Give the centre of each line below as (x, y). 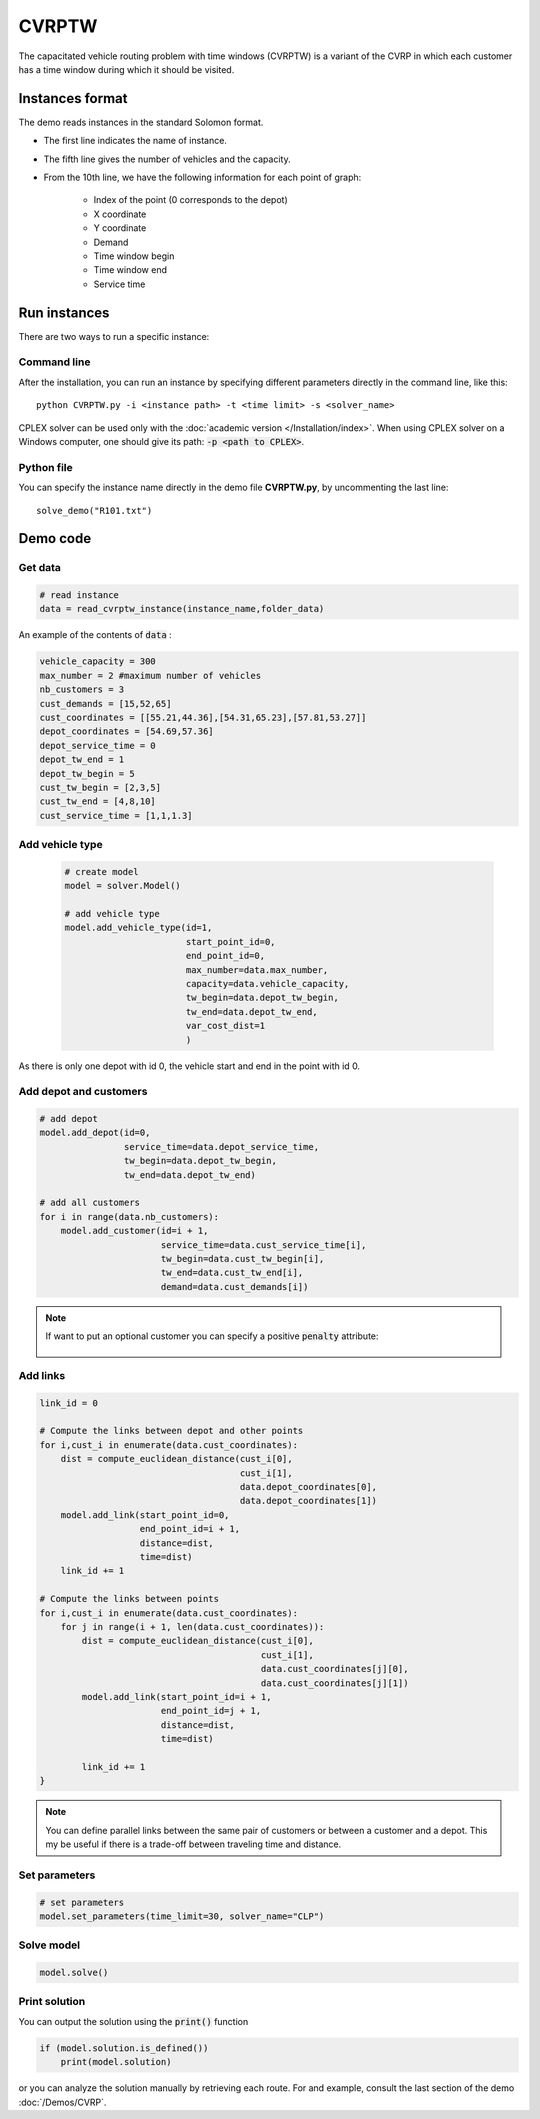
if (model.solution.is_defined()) (124, 2048)
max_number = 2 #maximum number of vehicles (150, 675)
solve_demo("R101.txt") (94, 510)
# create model (101, 871)
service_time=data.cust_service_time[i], (263, 1244)
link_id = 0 (69, 1403)
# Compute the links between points (129, 1599)
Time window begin (134, 256)
